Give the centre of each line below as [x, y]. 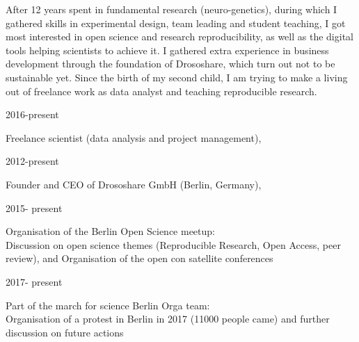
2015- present [34, 207]
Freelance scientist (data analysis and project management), [134, 137]
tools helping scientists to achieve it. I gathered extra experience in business [167, 50]
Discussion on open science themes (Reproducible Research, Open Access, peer [173, 244]
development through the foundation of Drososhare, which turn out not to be [170, 64]
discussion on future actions [65, 332]
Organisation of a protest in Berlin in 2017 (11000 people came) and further [168, 319]
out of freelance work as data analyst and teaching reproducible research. [161, 91]
